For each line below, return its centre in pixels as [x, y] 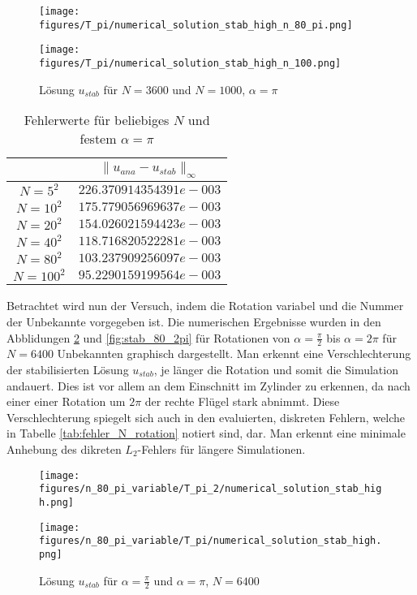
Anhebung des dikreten [64, 448]
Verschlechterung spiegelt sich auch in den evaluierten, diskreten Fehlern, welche [206, 417]
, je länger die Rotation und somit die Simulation [276, 370]
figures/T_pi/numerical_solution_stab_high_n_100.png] [190, 63]
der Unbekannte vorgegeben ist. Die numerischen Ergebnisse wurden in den [194, 321]
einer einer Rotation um [66, 401]
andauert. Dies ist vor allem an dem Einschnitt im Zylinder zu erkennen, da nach [208, 385]
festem [98, 139]
